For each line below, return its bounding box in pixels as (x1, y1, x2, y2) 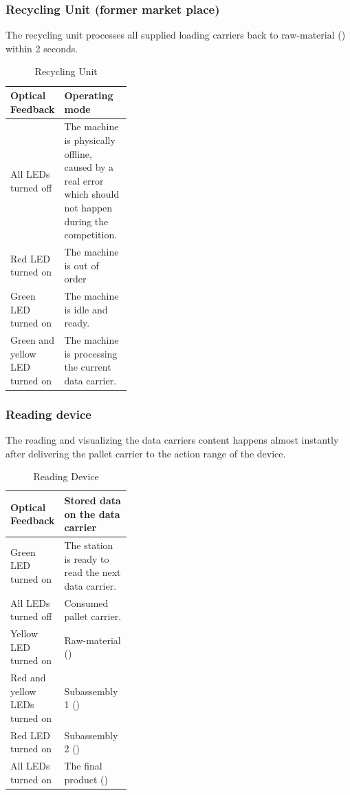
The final (64, 758, 102, 773)
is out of (64, 258, 99, 272)
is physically (64, 133, 116, 147)
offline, (64, 146, 92, 161)
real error (64, 173, 104, 187)
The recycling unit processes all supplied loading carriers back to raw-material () (6, 28, 346, 42)
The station (64, 538, 113, 552)
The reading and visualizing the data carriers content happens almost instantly (6, 433, 339, 447)
